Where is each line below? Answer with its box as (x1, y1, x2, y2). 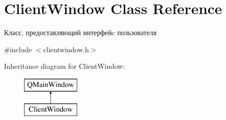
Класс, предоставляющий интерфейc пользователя (4, 27, 157, 38)
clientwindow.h (43, 44, 89, 54)
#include (4, 44, 32, 54)
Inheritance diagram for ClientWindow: (4, 61, 125, 71)
